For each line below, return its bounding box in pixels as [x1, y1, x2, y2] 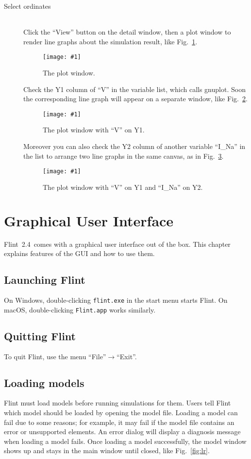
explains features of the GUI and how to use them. [4, 248, 155, 258]
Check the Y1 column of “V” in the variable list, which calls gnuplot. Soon [23, 84, 246, 94]
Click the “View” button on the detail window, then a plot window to [23, 27, 231, 37]
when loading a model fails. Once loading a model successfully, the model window [4, 436, 247, 446]
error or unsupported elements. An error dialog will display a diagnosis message [4, 426, 241, 437]
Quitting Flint [4, 328, 76, 343]
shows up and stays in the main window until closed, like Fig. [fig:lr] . [4, 445, 210, 456]
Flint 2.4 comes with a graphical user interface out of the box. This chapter [4, 239, 231, 249]
